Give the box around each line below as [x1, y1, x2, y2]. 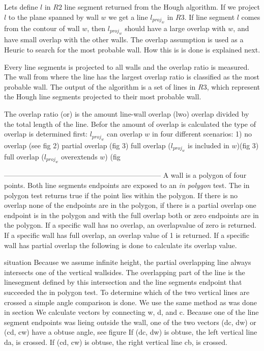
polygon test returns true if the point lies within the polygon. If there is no [4, 190, 238, 200]
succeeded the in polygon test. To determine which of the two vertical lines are [4, 286, 250, 297]
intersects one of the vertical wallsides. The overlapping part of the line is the [4, 266, 245, 277]
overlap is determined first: [4, 128, 87, 139]
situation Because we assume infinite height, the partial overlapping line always [4, 257, 251, 267]
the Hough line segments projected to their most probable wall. [4, 91, 201, 102]
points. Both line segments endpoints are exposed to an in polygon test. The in [4, 179, 250, 190]
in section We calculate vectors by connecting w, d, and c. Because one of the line [4, 307, 259, 317]
